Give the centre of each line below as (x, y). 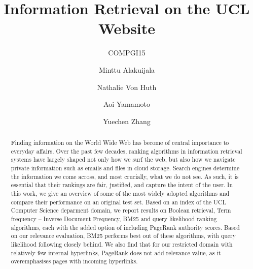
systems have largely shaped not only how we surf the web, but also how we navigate (123, 159)
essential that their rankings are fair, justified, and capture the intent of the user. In (122, 185)
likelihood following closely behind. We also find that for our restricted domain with (122, 244)
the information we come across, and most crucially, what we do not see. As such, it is (125, 176)
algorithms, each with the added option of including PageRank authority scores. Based (125, 227)
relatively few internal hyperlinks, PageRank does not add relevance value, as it (116, 252)
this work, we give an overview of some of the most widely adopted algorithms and (120, 193)
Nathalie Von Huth (127, 87)
